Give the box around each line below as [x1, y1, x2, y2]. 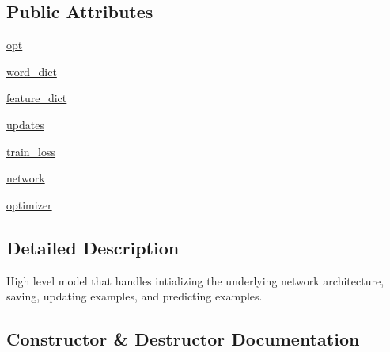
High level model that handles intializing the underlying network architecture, [6, 272, 384, 289]
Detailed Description [6, 235, 180, 259]
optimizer [6, 196, 52, 212]
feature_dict [6, 90, 67, 106]
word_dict [6, 63, 57, 79]
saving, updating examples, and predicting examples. [6, 288, 263, 304]
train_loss [6, 143, 56, 159]
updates [6, 116, 44, 132]
